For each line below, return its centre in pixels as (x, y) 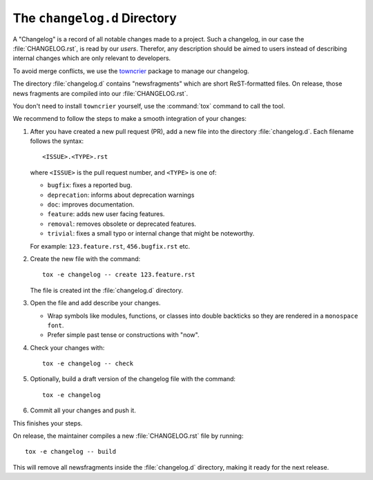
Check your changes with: (67, 347)
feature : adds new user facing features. (106, 214)
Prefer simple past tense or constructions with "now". (123, 335)
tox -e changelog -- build (71, 452)
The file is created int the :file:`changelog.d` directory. (106, 290)
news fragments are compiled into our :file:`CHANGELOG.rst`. (101, 93)
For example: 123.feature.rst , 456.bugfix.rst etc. (110, 246)
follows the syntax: (57, 141)
